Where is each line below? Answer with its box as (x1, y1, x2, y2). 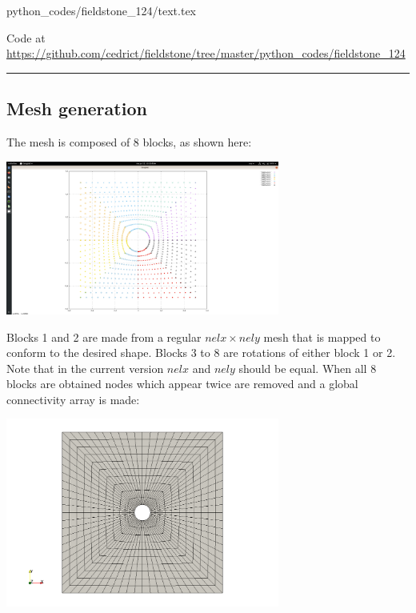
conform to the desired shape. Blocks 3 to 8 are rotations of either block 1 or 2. (6, 344, 396, 361)
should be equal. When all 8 (238, 359, 377, 376)
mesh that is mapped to (263, 328, 381, 345)
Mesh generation (6, 96, 147, 121)
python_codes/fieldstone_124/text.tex (6, 2, 197, 18)
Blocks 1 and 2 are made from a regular (6, 328, 202, 345)
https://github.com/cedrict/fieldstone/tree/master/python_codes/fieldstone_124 (6, 45, 406, 62)
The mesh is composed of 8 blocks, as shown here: (6, 133, 252, 150)
